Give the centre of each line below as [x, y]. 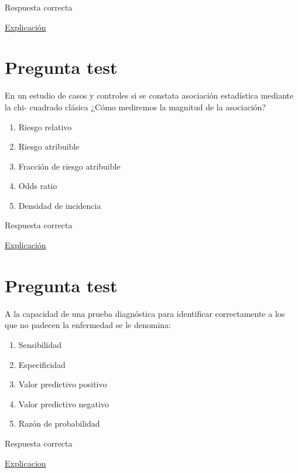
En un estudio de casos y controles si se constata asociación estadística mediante [149, 95]
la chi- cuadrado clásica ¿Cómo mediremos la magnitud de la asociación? [135, 107]
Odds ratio [38, 186]
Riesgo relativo [45, 126]
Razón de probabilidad [59, 423]
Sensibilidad [40, 344]
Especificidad [42, 364]
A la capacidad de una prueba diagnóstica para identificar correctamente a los [145, 313]
